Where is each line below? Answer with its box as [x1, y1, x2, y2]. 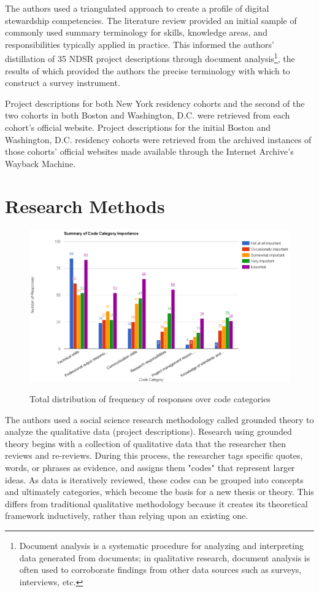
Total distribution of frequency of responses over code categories [29, 392, 271, 405]
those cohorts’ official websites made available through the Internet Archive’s [5, 145, 294, 158]
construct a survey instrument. [5, 76, 120, 89]
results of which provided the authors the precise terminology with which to [5, 64, 290, 77]
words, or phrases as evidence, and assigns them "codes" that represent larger [5, 461, 295, 474]
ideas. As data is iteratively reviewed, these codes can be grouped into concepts [5, 473, 304, 486]
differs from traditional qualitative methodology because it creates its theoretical [5, 497, 308, 510]
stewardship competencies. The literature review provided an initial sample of [5, 14, 297, 26]
